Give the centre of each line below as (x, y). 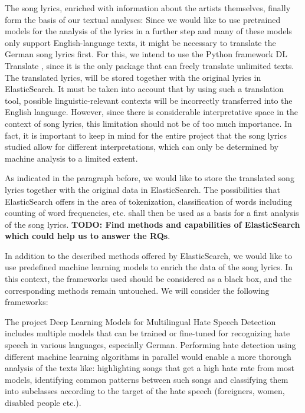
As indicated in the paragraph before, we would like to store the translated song (150, 178)
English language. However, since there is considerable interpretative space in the (151, 112)
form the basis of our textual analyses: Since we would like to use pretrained (143, 19)
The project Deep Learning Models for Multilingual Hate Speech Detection (140, 321)
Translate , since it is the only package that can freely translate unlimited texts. (150, 65)
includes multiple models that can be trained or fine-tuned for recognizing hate (147, 333)
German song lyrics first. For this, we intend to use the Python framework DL (146, 54)
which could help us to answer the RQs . (88, 236)
